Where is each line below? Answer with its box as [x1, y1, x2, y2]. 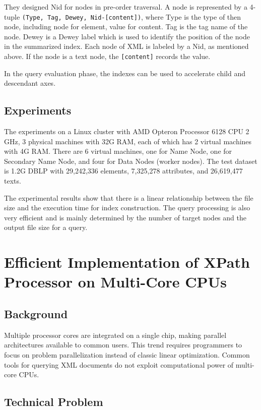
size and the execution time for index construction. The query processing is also [4, 202, 250, 213]
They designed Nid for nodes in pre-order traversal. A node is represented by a [4, 2, 247, 12]
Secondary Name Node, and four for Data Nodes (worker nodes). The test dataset [4, 155, 257, 166]
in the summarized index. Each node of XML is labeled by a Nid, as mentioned [4, 41, 249, 51]
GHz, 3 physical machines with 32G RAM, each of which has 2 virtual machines [4, 136, 252, 146]
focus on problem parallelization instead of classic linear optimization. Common [4, 349, 250, 360]
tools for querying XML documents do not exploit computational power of [4, 359, 234, 370]
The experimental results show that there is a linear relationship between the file [4, 192, 253, 203]
